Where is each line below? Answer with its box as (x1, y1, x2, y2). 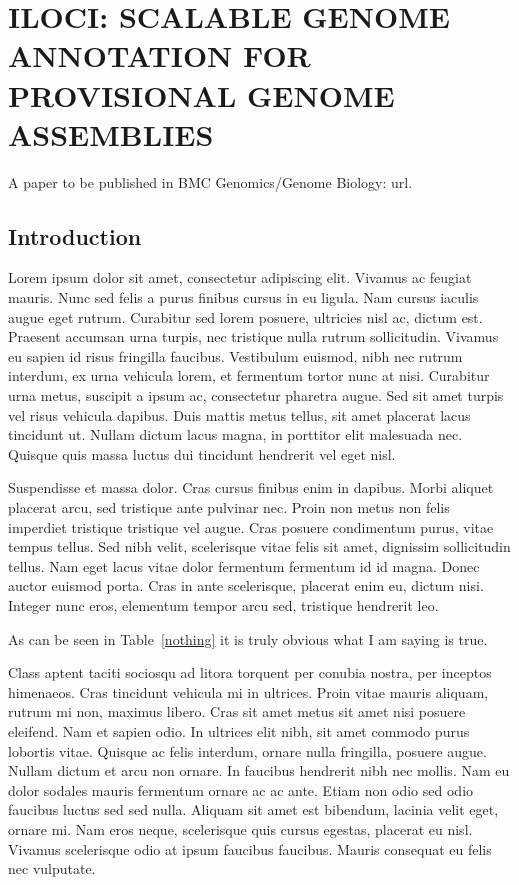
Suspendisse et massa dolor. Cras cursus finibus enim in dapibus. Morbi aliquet (8, 477, 494, 498)
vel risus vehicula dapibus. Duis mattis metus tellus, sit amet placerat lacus (8, 404, 471, 425)
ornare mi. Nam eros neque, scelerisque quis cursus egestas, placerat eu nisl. (8, 818, 473, 839)
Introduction (8, 220, 142, 251)
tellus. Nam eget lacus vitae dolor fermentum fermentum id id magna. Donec (8, 555, 480, 576)
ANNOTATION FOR (8, 35, 311, 76)
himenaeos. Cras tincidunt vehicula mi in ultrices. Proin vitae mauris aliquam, (8, 681, 489, 702)
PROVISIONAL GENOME (8, 74, 395, 115)
